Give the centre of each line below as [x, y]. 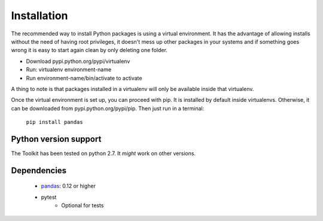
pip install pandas [54, 122]
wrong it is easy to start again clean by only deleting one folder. [89, 50]
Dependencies [39, 170]
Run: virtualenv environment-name [69, 69]
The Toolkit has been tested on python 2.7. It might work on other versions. [103, 153]
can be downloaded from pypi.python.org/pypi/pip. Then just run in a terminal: [108, 108]
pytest [49, 197]
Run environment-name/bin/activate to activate [84, 78]
